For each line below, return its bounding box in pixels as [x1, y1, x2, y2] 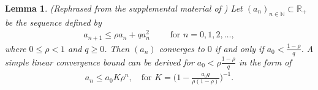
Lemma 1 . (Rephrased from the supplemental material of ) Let [5, 2, 243, 14]
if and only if [214, 42, 264, 54]
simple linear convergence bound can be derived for [5, 55, 194, 68]
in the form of [238, 55, 292, 68]
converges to [159, 42, 205, 54]
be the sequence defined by [5, 15, 102, 28]
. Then [104, 42, 130, 54]
